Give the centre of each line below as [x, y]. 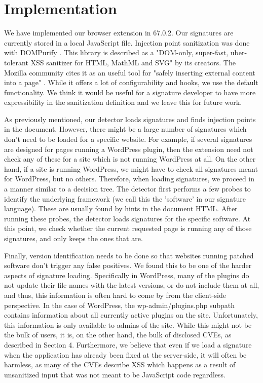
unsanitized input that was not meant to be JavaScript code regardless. [115, 374]
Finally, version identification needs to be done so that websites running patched [129, 255]
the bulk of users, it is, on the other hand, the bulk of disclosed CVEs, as [118, 335]
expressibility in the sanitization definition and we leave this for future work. [123, 102]
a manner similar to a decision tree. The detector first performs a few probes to [127, 189]
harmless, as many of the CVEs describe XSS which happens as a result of [120, 365]
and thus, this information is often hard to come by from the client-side [115, 295]
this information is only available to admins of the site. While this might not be [128, 324]
